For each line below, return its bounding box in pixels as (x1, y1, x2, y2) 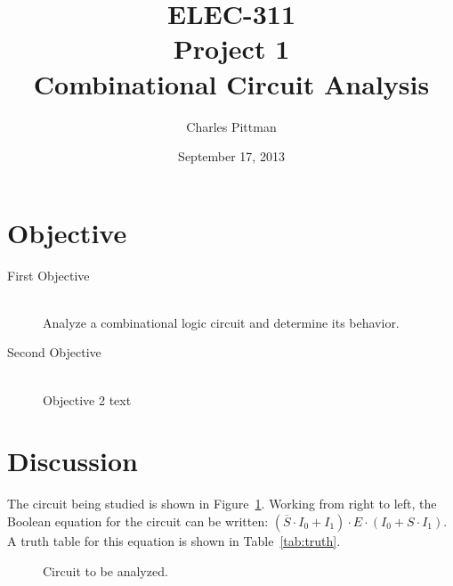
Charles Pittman (186, 117, 277, 135)
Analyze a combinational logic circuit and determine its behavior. (43, 313, 400, 331)
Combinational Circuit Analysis (33, 65, 430, 102)
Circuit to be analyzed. (43, 561, 168, 580)
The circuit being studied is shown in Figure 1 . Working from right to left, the (7, 494, 437, 513)
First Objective (7, 265, 90, 284)
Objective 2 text (43, 390, 132, 409)
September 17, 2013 (178, 147, 285, 166)
